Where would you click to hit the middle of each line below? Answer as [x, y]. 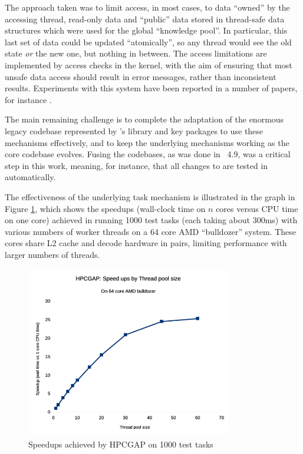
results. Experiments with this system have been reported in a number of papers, [151, 88]
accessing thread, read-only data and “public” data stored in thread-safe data [145, 19]
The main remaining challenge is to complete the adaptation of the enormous [144, 119]
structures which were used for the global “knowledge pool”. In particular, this [146, 30]
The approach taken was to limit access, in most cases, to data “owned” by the [147, 7]
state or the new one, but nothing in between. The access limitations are [136, 53]
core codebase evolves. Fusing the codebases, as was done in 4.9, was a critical [148, 154]
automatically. [30, 177]
